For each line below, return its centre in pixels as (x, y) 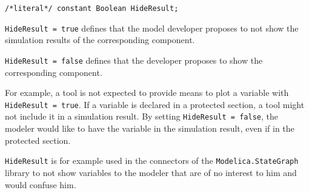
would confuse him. (41, 184)
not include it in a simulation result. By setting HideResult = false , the (141, 116)
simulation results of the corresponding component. (100, 40)
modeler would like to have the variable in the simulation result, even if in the (150, 128)
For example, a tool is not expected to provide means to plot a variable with (147, 93)
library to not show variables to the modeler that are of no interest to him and (151, 172)
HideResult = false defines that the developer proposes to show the (134, 60)
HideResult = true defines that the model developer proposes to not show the (152, 28)
